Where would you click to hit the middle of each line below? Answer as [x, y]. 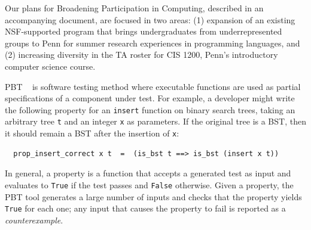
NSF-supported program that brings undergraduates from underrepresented [144, 31]
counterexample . [34, 220]
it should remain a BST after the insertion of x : [92, 133]
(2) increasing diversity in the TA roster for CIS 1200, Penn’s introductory [141, 55]
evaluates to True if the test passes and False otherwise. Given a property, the [149, 184]
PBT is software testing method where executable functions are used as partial [153, 86]
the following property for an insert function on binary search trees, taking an [150, 109]
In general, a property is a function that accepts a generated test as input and [148, 173]
